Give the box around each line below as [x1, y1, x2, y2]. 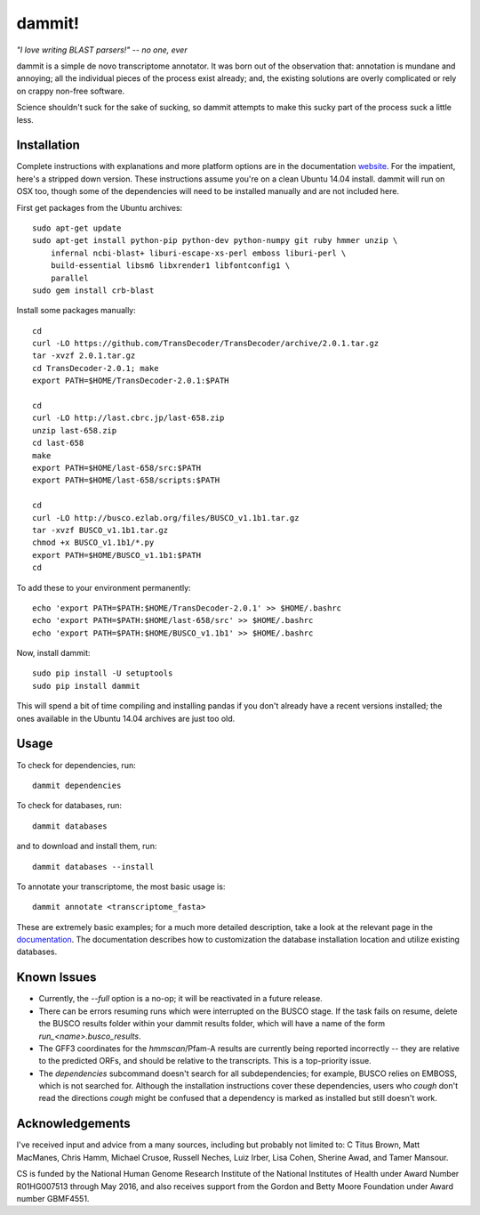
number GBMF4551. [16, 1193, 90, 1203]
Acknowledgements [16, 1116, 131, 1131]
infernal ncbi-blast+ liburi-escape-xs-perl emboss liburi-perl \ [50, 247, 347, 258]
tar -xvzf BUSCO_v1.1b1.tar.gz [32, 525, 169, 535]
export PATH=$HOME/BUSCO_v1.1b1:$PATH [32, 550, 202, 560]
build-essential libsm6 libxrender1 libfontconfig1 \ [50, 261, 291, 271]
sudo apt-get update [32, 223, 122, 233]
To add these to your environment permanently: [16, 582, 191, 593]
